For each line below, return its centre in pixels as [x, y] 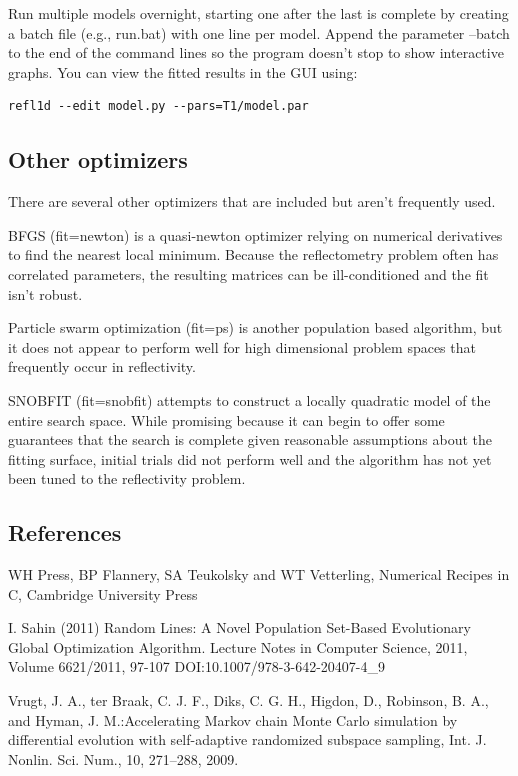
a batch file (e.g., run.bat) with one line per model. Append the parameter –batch [259, 32]
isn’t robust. [45, 293]
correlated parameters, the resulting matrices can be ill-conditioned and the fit [248, 273]
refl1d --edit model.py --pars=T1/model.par [158, 106]
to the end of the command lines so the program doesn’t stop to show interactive [256, 52]
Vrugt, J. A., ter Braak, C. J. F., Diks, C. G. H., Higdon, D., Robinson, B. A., [248, 700]
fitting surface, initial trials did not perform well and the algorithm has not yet [250, 458]
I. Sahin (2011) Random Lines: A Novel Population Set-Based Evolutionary [239, 627]
